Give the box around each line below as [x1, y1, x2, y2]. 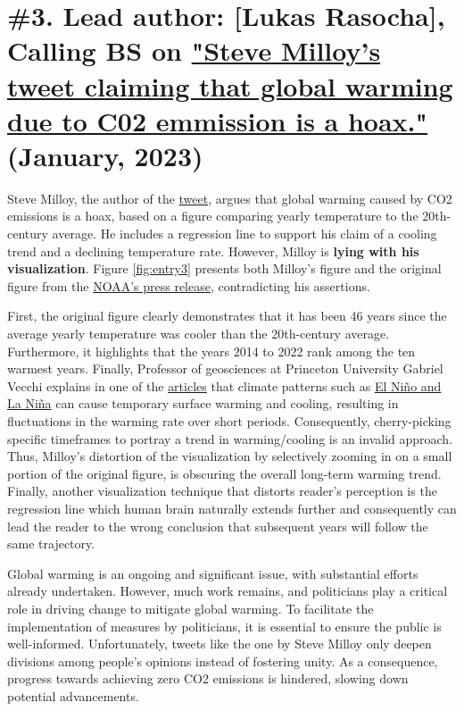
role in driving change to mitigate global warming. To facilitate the [7, 598, 374, 617]
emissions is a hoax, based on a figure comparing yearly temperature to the [7, 206, 418, 225]
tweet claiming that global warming [7, 67, 453, 104]
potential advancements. [7, 686, 139, 705]
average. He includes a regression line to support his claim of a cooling [52, 224, 437, 243]
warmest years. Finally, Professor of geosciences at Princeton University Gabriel [7, 359, 443, 378]
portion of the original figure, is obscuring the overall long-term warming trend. [7, 464, 442, 482]
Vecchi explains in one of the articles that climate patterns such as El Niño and [7, 376, 442, 395]
